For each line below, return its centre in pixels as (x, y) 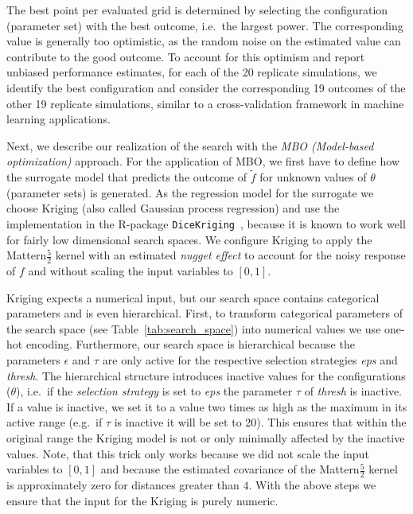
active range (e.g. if (55, 422)
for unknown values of (313, 177)
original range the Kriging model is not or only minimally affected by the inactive (206, 437)
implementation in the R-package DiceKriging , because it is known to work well (206, 223)
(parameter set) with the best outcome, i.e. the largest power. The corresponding (205, 25)
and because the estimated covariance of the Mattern (230, 469)
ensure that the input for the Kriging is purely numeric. (142, 500)
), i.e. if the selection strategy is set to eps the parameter (154, 391)
